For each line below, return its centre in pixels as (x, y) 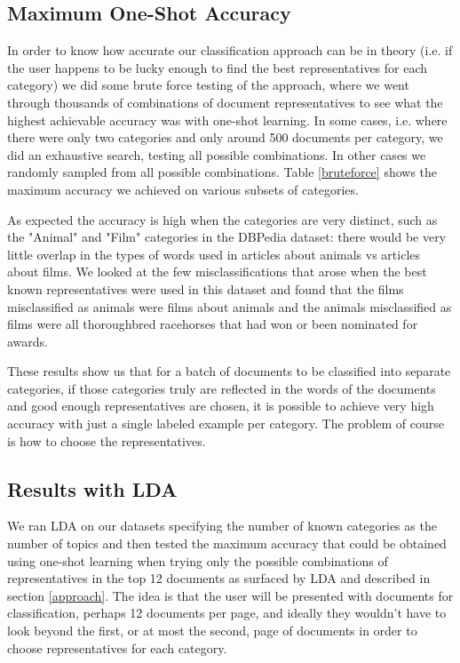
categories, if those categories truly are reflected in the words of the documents (222, 388)
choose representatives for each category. (117, 647)
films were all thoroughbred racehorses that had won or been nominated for (213, 324)
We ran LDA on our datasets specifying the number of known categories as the (222, 526)
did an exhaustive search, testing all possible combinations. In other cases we (217, 154)
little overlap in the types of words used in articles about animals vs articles (214, 254)
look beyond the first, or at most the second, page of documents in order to (212, 631)
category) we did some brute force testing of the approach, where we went (208, 85)
